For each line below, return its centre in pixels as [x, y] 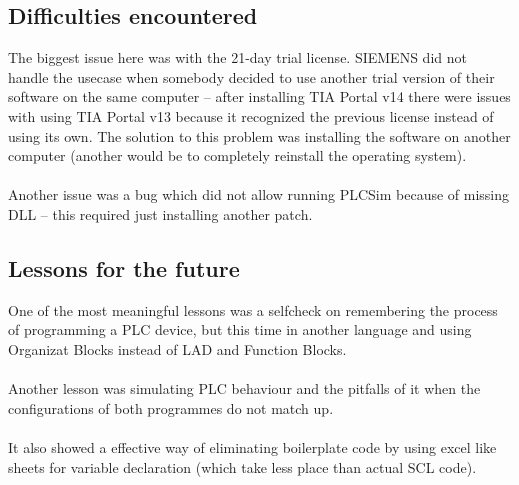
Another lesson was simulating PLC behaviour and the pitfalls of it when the [244, 388]
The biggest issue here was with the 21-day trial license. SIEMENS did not [237, 57]
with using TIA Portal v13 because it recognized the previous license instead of [251, 115]
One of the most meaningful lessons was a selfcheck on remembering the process [253, 309]
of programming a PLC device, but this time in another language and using [240, 329]
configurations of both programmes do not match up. [171, 407]
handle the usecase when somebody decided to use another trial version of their [251, 76]
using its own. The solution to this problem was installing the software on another [259, 135]
